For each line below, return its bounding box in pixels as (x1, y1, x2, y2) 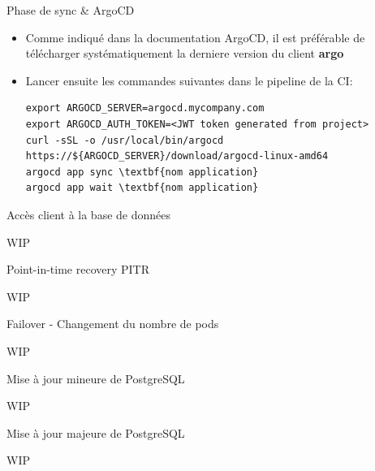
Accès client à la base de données (6, 205, 171, 223)
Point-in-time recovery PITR (6, 261, 150, 278)
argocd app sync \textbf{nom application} (25, 166, 259, 178)
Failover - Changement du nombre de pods (6, 315, 219, 332)
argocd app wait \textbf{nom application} (25, 182, 259, 194)
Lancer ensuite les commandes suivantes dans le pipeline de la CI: (25, 71, 353, 89)
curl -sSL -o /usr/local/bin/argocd (25, 134, 224, 146)
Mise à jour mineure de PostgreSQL (6, 369, 185, 387)
